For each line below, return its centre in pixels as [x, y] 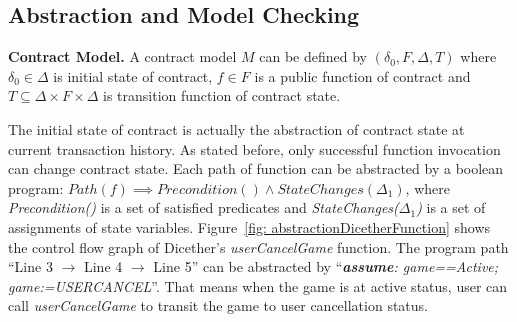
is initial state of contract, [133, 75]
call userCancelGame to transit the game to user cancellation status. [218, 305]
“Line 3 [30, 266]
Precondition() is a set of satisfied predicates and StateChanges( [203, 207]
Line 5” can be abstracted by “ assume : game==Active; [326, 266]
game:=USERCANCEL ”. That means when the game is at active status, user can [258, 285]
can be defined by [313, 56]
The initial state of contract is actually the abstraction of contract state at [236, 128]
